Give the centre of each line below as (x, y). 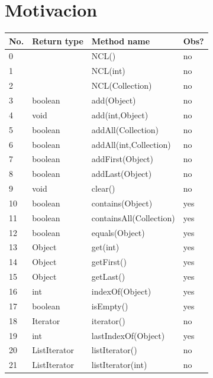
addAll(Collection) (125, 129)
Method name (121, 41)
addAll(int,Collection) (131, 144)
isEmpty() (110, 306)
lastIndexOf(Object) (128, 335)
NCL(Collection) (122, 85)
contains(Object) (122, 203)
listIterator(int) (119, 365)
